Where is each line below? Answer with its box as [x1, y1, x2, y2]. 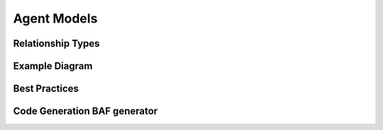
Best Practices [13, 83, 79, 95]
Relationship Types [13, 37, 100, 49]
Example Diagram [13, 60, 93, 72]
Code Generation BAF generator [13, 105, 158, 117]
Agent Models [13, 11, 98, 26]
